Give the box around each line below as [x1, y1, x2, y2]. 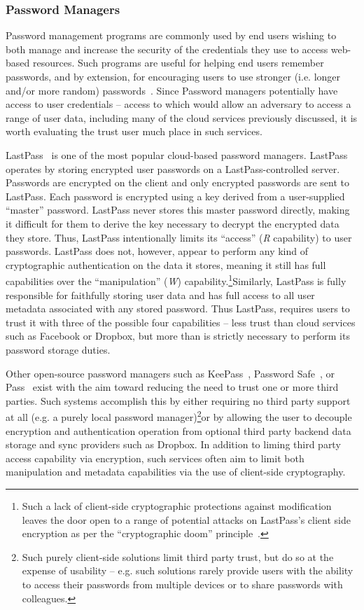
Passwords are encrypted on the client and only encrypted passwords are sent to [6, 175, 349, 190]
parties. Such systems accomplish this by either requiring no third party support [6, 393, 351, 408]
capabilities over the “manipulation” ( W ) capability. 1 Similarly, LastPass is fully [6, 272, 346, 288]
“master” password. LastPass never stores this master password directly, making [6, 202, 350, 217]
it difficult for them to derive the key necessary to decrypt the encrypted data [6, 216, 339, 230]
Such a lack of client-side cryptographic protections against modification [22, 498, 332, 513]
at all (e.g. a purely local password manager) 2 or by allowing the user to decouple [6, 408, 352, 424]
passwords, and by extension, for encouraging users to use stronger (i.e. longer [6, 69, 341, 83]
